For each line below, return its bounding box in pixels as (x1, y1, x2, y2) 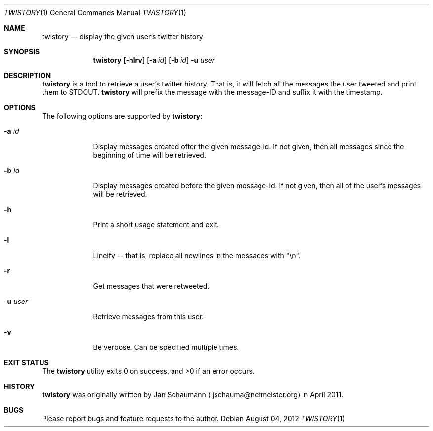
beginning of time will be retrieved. (93, 151, 206, 159)
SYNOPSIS (4, 47, 40, 56)
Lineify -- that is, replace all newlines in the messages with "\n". (93, 251, 301, 259)
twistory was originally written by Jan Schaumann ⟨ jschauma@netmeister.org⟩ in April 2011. (42, 390, 344, 399)
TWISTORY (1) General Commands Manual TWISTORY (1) (4, 8, 186, 17)
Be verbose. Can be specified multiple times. (93, 343, 239, 351)
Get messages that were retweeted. (93, 282, 210, 290)
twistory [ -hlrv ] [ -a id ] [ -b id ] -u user (93, 56, 215, 64)
